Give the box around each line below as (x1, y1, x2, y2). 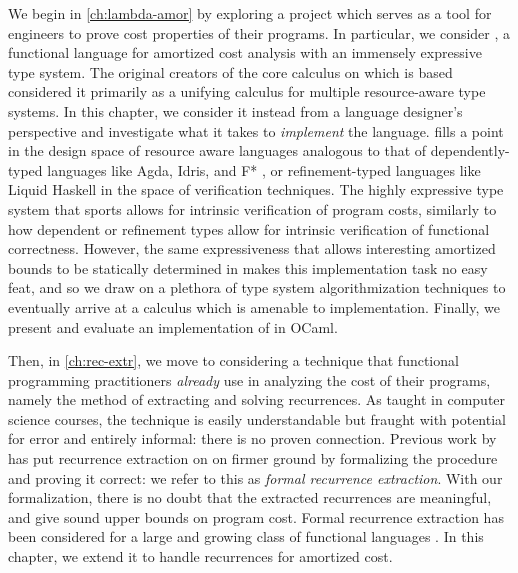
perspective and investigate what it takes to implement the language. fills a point (8, 120, 504, 141)
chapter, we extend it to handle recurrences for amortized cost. (8, 546, 393, 567)
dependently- (430, 140, 510, 161)
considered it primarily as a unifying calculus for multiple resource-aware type (8, 81, 486, 102)
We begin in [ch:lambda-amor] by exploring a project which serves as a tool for (8, 3, 492, 23)
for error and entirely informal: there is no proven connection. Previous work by (8, 428, 497, 449)
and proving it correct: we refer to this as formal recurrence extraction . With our (8, 467, 503, 488)
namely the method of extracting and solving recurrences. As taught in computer (8, 389, 506, 410)
